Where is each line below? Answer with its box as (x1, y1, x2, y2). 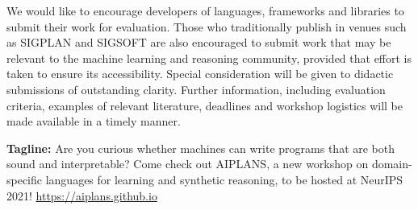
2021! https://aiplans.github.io (6, 187, 157, 204)
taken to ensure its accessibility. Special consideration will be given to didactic (6, 65, 394, 82)
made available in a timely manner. (6, 113, 181, 130)
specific (6, 171, 43, 187)
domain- (371, 155, 412, 172)
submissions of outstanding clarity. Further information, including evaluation (6, 80, 386, 97)
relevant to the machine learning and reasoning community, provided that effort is (6, 49, 412, 66)
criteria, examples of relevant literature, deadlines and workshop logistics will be (6, 97, 403, 113)
